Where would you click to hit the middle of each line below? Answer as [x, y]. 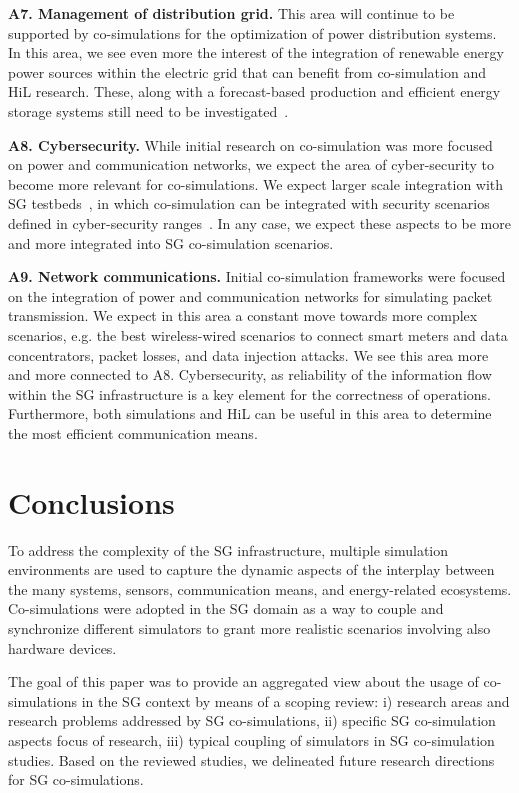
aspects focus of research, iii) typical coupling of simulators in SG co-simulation [251, 739]
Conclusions [91, 501]
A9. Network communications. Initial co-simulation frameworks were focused [257, 276]
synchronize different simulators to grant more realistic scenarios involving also [249, 627]
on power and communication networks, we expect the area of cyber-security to [251, 164]
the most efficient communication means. [133, 432]
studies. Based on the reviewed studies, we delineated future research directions [251, 759]
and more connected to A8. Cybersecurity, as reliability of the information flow [250, 374]
